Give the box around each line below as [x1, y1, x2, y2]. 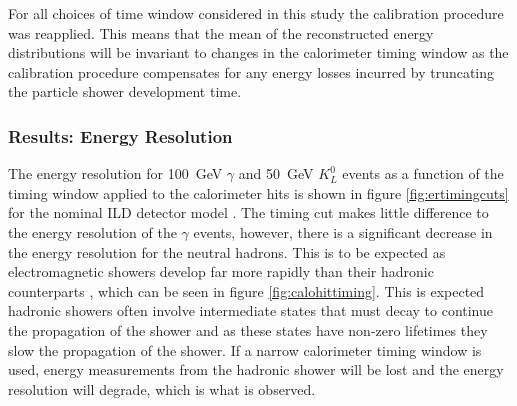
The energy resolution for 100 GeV [8, 163, 223, 184]
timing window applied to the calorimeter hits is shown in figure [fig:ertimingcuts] [8, 182, 509, 203]
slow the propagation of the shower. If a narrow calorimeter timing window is [8, 339, 482, 360]
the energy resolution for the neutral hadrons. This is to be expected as [8, 241, 446, 262]
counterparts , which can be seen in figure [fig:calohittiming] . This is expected [8, 280, 485, 301]
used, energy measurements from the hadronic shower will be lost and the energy [8, 359, 504, 380]
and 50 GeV [238, 163, 314, 184]
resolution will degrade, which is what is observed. [8, 378, 316, 399]
